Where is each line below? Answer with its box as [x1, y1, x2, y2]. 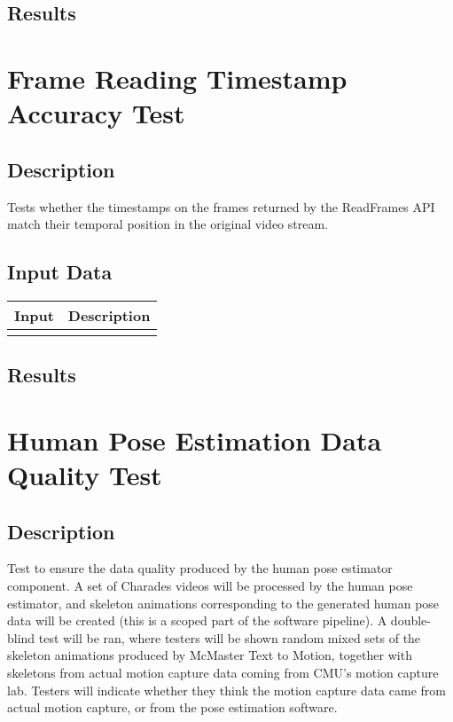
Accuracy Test [7, 95, 185, 131]
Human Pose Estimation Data [7, 421, 382, 458]
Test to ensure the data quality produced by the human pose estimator [7, 559, 393, 577]
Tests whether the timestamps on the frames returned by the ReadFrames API [7, 197, 435, 216]
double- [390, 611, 431, 630]
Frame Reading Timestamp [7, 59, 348, 96]
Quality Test [7, 457, 162, 493]
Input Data [7, 258, 113, 286]
